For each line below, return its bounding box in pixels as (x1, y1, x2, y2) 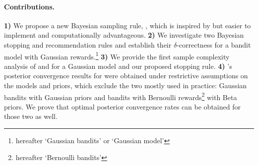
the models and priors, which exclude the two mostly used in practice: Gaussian (4, 80, 247, 91)
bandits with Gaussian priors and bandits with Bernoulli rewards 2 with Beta (4, 90, 237, 102)
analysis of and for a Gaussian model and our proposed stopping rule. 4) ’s (4, 60, 232, 71)
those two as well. (4, 111, 58, 121)
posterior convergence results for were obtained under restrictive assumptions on (4, 70, 248, 81)
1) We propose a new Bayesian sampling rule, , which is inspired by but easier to (4, 20, 251, 30)
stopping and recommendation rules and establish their (4, 39, 172, 50)
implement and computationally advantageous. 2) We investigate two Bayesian (4, 30, 244, 40)
